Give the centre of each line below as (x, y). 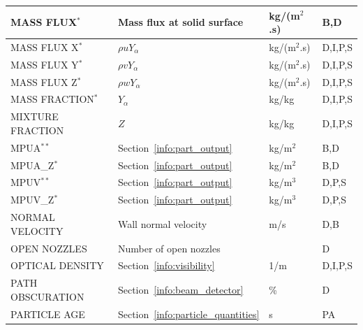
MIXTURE (35, 116)
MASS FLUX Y (45, 64)
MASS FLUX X (45, 46)
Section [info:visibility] (166, 265)
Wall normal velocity (162, 223)
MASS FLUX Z (44, 81)
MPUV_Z (32, 200)
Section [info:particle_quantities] (188, 314)
